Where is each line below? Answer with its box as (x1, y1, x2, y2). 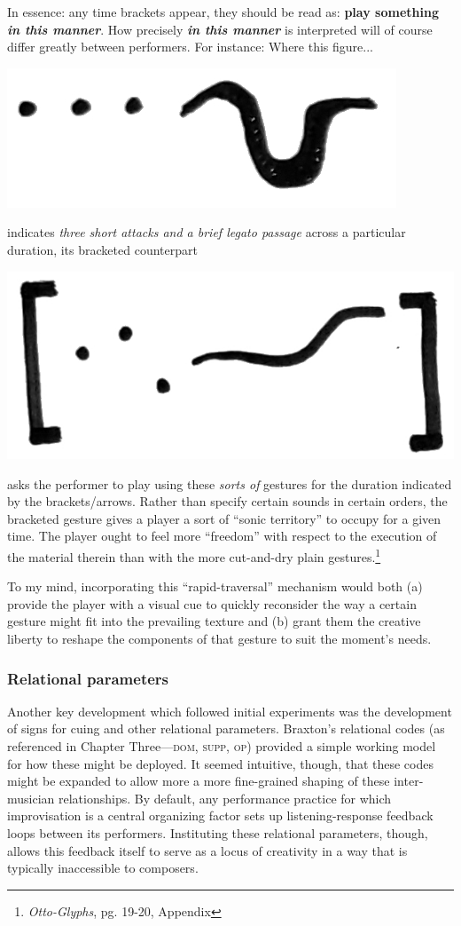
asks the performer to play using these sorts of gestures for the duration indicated (7, 474, 452, 493)
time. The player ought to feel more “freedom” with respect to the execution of (7, 526, 437, 545)
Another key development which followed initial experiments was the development (7, 701, 452, 720)
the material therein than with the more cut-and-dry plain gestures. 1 (7, 545, 381, 566)
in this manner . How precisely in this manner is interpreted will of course (7, 20, 433, 38)
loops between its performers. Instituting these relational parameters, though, (7, 824, 428, 843)
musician (7, 788, 55, 807)
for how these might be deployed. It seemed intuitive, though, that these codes (7, 754, 434, 772)
